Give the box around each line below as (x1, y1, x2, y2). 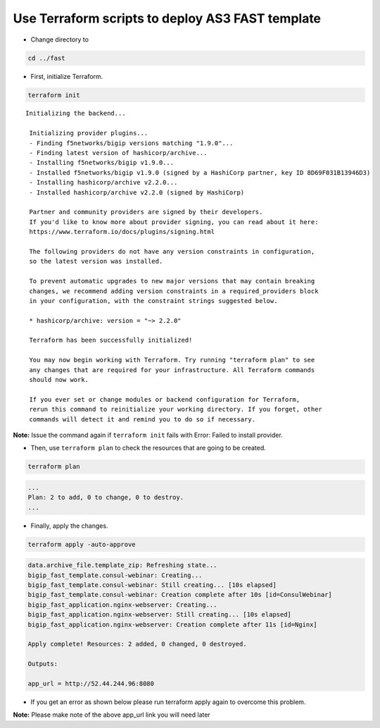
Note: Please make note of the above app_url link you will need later (13, 710, 210, 719)
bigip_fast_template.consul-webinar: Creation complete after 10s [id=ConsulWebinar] (27, 591, 332, 599)
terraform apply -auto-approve (27, 540, 137, 548)
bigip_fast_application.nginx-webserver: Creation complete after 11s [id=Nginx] (27, 620, 318, 629)
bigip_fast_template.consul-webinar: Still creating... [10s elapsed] (27, 581, 277, 589)
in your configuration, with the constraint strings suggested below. (29, 297, 278, 304)
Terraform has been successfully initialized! (29, 336, 193, 345)
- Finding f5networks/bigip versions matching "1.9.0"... (29, 139, 234, 147)
